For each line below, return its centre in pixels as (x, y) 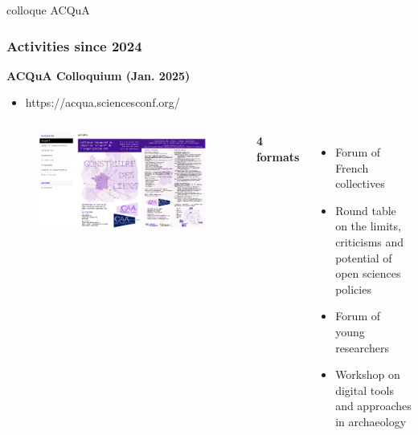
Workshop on (368, 374)
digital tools (365, 390)
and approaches (373, 406)
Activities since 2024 (74, 45)
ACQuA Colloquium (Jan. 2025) (98, 75)
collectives (360, 183)
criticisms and (370, 241)
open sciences (368, 273)
